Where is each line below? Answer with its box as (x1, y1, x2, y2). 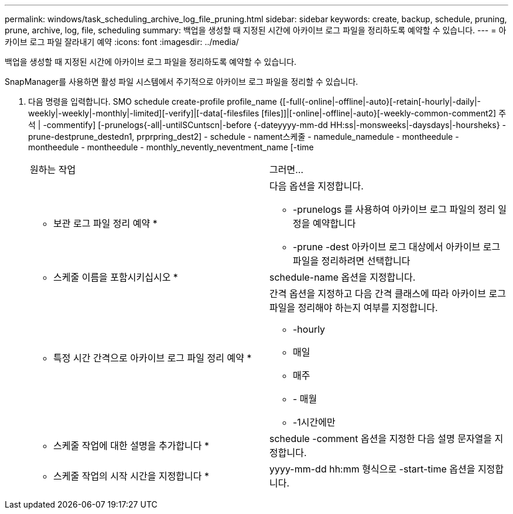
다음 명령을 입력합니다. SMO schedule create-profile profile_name (28, 96, 277, 106)
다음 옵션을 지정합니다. (269, 180, 364, 192)
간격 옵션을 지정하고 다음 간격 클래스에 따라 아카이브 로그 (269, 288, 507, 299)
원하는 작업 (30, 164, 76, 175)
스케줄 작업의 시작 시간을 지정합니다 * (53, 470, 210, 482)
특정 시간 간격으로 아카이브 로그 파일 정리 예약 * (53, 352, 252, 364)
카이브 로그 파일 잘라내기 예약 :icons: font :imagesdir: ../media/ (5, 37, 239, 47)
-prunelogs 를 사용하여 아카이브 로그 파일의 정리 (293, 203, 495, 215)
